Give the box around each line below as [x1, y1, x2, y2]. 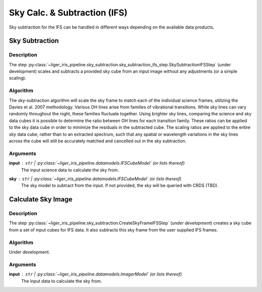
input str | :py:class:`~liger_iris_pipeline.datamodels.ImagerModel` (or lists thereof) [9, 271, 182, 277]
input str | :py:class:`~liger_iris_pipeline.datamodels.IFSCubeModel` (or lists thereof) [9, 160, 185, 166]
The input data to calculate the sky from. [21, 278, 102, 284]
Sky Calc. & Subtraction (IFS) [9, 7, 128, 18]
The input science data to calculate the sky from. [21, 167, 119, 173]
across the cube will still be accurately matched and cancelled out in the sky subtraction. [9, 138, 187, 144]
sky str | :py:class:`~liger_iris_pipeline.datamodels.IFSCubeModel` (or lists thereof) [9, 176, 182, 182]
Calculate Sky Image [9, 195, 73, 203]
